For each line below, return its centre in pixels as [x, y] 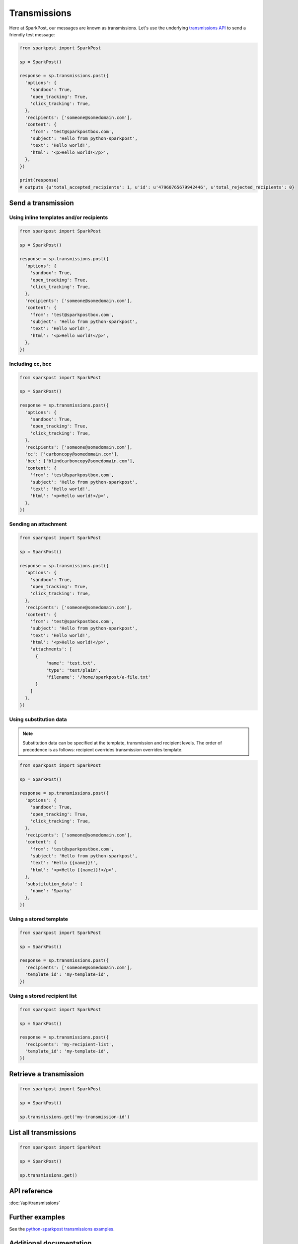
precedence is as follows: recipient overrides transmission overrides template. [103, 749]
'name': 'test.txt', [71, 663]
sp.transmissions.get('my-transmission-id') [75, 1117]
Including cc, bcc [30, 364]
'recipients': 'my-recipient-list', [70, 1044]
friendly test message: [32, 34]
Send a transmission [41, 203]
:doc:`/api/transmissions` [35, 1203]
